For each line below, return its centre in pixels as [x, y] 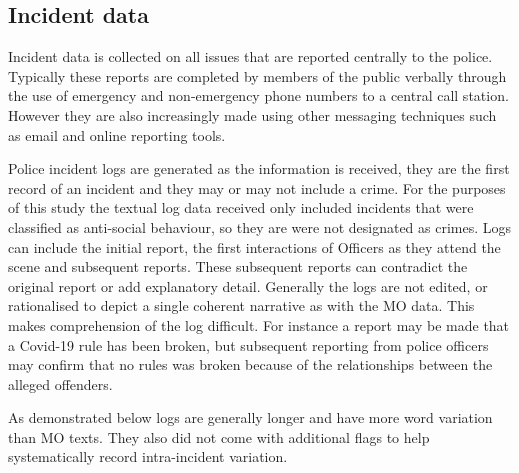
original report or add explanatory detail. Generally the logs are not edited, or [248, 285]
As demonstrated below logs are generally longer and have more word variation [250, 417]
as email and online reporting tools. [117, 134]
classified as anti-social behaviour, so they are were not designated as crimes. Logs [260, 226]
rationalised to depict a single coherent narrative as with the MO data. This [241, 305]
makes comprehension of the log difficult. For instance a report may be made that [259, 324]
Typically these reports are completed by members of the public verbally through [257, 75]
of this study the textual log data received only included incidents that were [241, 207]
